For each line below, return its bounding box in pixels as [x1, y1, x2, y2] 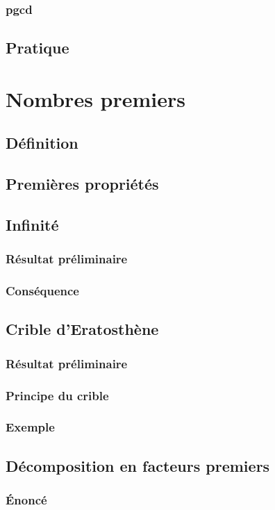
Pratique [6, 37, 69, 58]
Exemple [6, 418, 55, 436]
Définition [6, 132, 78, 154]
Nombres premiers [6, 84, 186, 113]
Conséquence [6, 282, 79, 299]
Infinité [6, 213, 59, 235]
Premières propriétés [6, 173, 159, 195]
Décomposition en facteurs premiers [6, 454, 270, 476]
